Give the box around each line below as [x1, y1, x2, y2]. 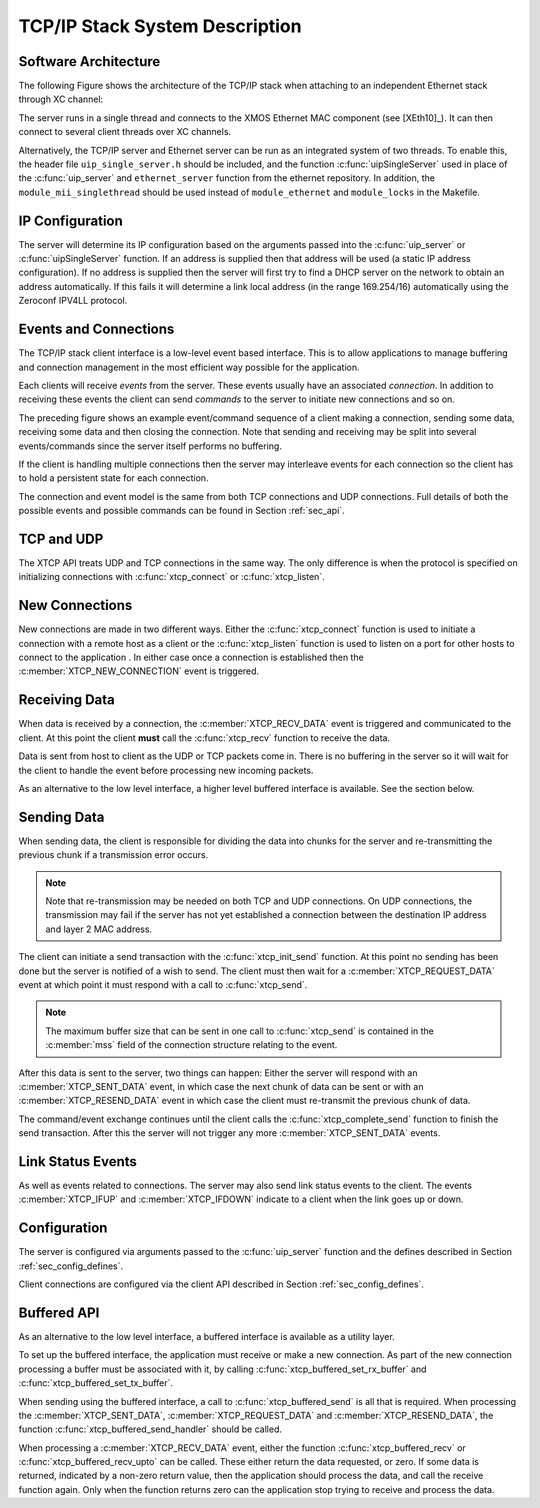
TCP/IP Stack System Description [18, 15, 302, 37]
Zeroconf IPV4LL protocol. [18, 295, 128, 307]
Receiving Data [18, 691, 115, 709]
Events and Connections [18, 321, 175, 338]
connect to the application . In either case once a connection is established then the [18, 651, 364, 664]
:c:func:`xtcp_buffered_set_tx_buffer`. [18, 1377, 174, 1389]
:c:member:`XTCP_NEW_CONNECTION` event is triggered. [18, 665, 260, 677]
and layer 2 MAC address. [45, 923, 153, 935]
